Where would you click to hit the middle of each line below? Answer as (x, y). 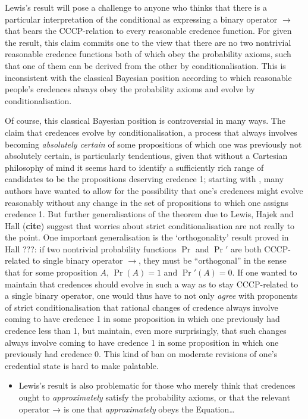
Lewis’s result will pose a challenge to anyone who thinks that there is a (136, 7)
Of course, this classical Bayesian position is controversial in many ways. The (145, 121)
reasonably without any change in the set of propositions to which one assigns (147, 202)
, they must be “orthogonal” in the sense (213, 260)
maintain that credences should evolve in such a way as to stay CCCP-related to (152, 284)
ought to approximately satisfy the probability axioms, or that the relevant (154, 397)
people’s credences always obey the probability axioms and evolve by (130, 89)
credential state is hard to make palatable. (82, 365)
